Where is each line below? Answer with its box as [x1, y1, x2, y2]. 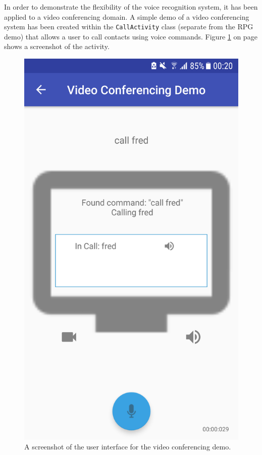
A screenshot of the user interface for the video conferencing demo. [24, 441, 231, 452]
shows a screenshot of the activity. [4, 41, 110, 52]
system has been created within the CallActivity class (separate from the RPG [4, 21, 253, 32]
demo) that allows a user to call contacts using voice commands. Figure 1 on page [4, 31, 257, 41]
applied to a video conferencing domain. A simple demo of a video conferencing [4, 11, 249, 22]
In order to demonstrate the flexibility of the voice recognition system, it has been [4, 2, 258, 12]
